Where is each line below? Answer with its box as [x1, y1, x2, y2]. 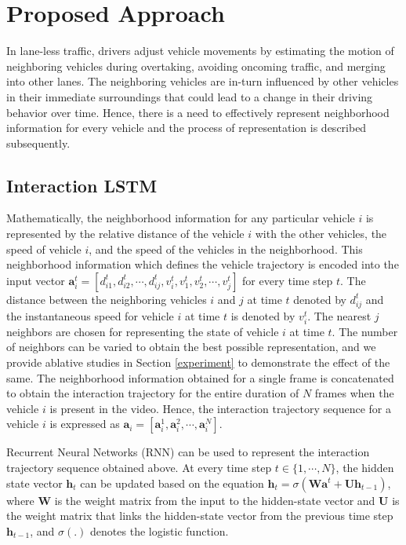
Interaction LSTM [6, 173, 158, 197]
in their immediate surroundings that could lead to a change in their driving [6, 88, 373, 104]
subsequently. [6, 134, 71, 151]
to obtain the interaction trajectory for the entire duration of [6, 385, 299, 401]
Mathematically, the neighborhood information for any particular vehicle [6, 210, 355, 226]
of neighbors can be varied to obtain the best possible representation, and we [6, 338, 376, 355]
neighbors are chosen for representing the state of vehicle [6, 323, 279, 339]
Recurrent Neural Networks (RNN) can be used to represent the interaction [6, 444, 370, 460]
